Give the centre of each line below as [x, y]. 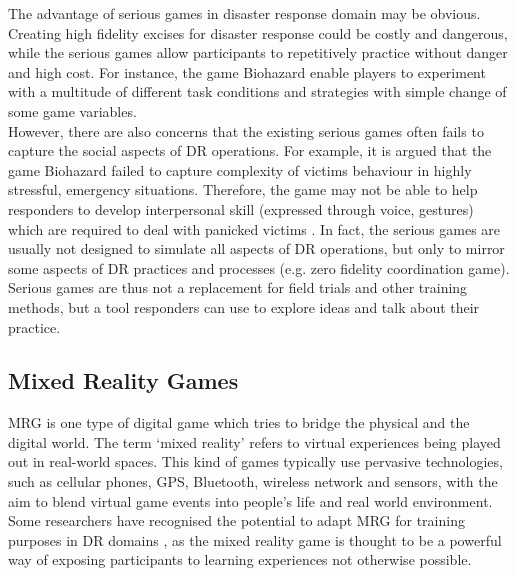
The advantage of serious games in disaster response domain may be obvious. [244, 13]
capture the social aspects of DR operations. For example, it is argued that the [250, 150]
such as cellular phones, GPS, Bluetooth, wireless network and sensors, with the [253, 481]
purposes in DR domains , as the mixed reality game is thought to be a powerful [255, 539]
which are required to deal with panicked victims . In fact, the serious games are [254, 228]
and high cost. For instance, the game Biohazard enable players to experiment [247, 71]
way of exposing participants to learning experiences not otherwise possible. [240, 559]
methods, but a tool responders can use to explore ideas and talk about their [244, 306]
